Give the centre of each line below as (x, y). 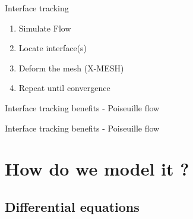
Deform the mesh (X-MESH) (71, 68)
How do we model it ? (97, 169)
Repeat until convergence (64, 88)
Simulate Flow (45, 28)
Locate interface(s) (53, 48)
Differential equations (72, 206)
